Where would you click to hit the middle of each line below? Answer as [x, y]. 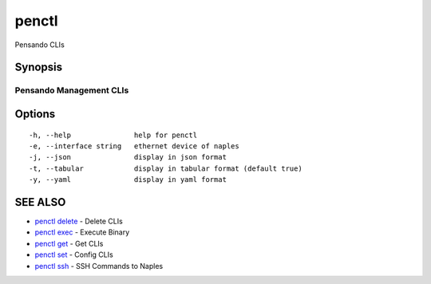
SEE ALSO [40, 202]
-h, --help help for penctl [113, 135]
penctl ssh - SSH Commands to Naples [99, 266]
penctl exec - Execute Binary [82, 232]
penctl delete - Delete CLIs [79, 221]
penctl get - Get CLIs [69, 243]
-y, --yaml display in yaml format [128, 180]
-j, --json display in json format [128, 157]
